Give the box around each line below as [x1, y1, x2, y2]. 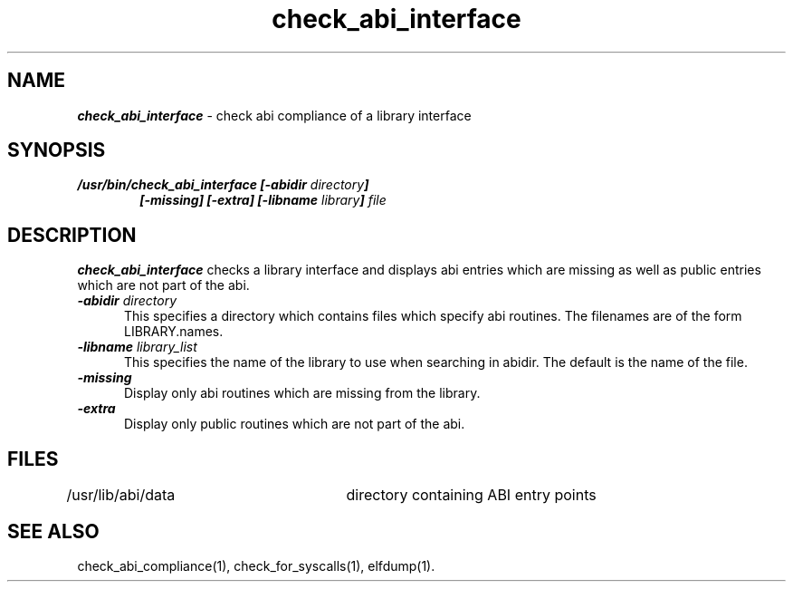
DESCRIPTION [7, 223, 137, 246]
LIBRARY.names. [124, 323, 224, 340]
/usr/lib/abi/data [66, 486, 176, 505]
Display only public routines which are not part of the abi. [124, 416, 465, 432]
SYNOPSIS [7, 139, 106, 162]
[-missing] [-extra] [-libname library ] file [139, 192, 387, 208]
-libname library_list [77, 339, 197, 355]
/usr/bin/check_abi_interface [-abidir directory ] [77, 177, 369, 193]
